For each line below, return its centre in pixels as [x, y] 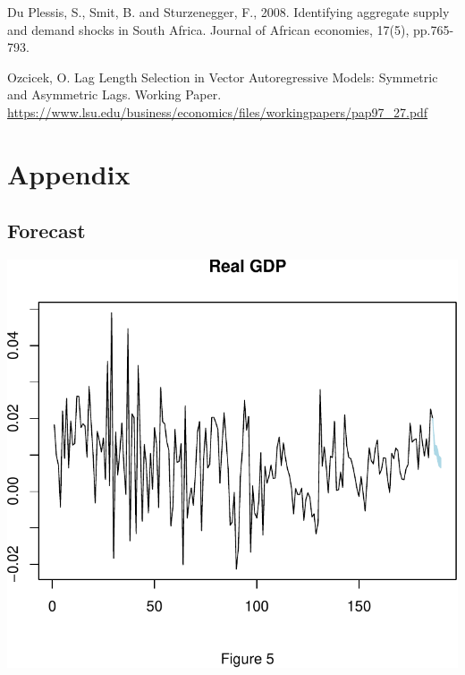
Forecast [46, 231]
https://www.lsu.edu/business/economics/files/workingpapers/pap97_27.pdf [218, 111]
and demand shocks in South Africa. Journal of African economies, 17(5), [208, 29]
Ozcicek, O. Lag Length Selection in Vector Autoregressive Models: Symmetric [223, 77]
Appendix [69, 173]
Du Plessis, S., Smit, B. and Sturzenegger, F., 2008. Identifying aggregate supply [228, 12]
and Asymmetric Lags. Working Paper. [114, 94]
